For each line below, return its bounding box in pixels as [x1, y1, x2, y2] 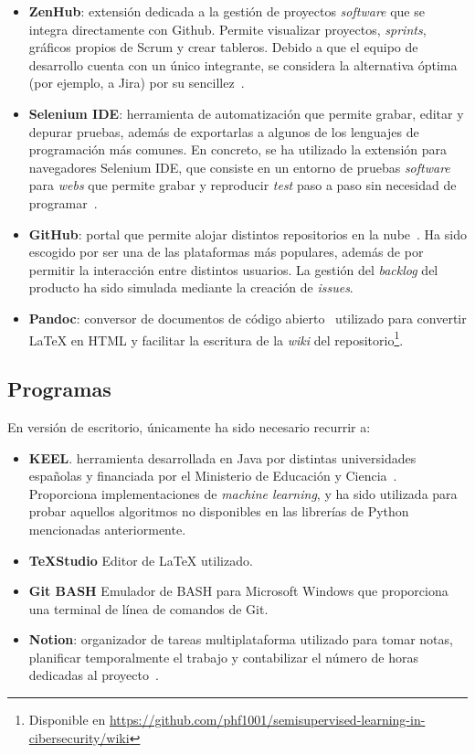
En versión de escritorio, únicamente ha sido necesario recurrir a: [7, 417, 371, 436]
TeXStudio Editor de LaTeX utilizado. [28, 550, 253, 569]
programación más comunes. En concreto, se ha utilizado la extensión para [28, 140, 447, 159]
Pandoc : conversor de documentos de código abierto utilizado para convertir [28, 308, 467, 327]
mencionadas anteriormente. [28, 519, 186, 538]
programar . [28, 193, 98, 212]
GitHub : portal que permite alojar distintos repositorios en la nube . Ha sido [28, 224, 467, 243]
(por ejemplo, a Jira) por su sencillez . [28, 73, 245, 92]
